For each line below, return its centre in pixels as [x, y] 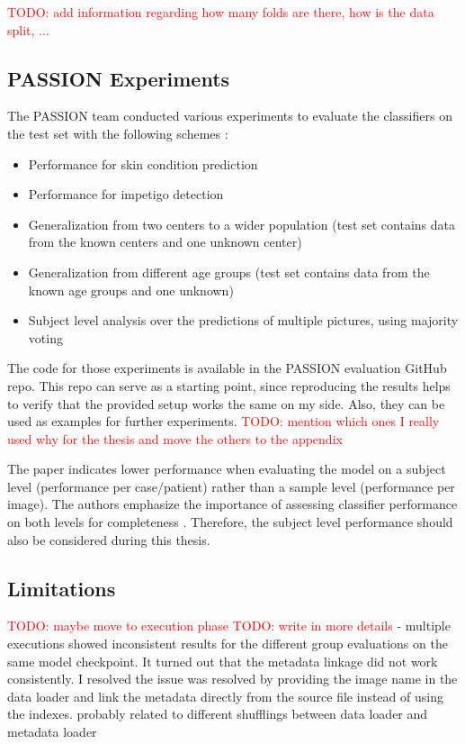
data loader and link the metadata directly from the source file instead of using [225, 696]
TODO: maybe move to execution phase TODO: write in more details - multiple [229, 626]
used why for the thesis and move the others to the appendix [175, 438]
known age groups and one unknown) [131, 290]
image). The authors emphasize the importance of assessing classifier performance [232, 504]
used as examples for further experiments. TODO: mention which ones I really [224, 421]
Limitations [62, 588]
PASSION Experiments [119, 78]
